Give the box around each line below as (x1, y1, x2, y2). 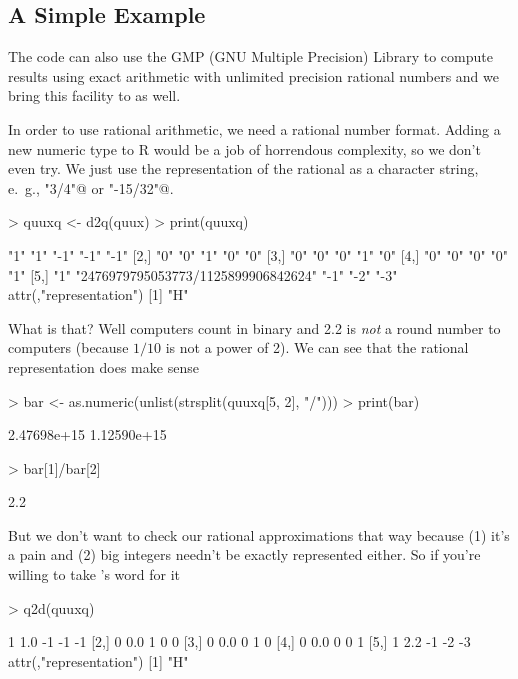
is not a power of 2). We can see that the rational (165, 337, 469, 358)
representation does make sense (8, 356, 199, 377)
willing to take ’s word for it (8, 564, 181, 585)
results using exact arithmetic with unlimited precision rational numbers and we (8, 65, 499, 86)
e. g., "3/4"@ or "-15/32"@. (8, 177, 174, 198)
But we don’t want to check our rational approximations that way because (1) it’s (8, 524, 510, 545)
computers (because (8, 337, 129, 358)
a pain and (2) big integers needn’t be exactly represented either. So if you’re (8, 544, 481, 565)
